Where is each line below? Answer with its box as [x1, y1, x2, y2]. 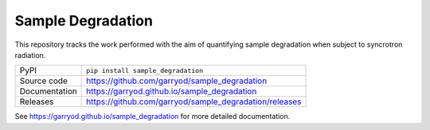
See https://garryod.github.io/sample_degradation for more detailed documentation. [14, 112, 291, 121]
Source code [19, 75, 68, 86]
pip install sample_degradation [86, 66, 204, 75]
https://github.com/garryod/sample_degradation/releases [86, 96, 302, 107]
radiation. [14, 50, 46, 59]
